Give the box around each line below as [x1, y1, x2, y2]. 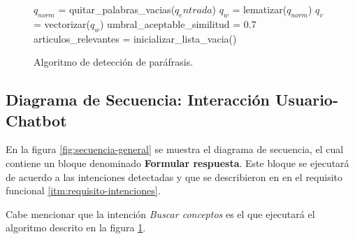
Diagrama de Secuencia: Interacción [6, 89, 270, 110]
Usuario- [275, 89, 338, 110]
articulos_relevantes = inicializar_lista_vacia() [34, 31, 237, 45]
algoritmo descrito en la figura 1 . [6, 220, 146, 235]
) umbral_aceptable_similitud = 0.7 [100, 16, 256, 31]
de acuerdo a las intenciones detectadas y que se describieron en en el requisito [6, 169, 343, 184]
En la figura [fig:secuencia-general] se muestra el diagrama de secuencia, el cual [6, 142, 344, 157]
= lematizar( [232, 2, 287, 16]
